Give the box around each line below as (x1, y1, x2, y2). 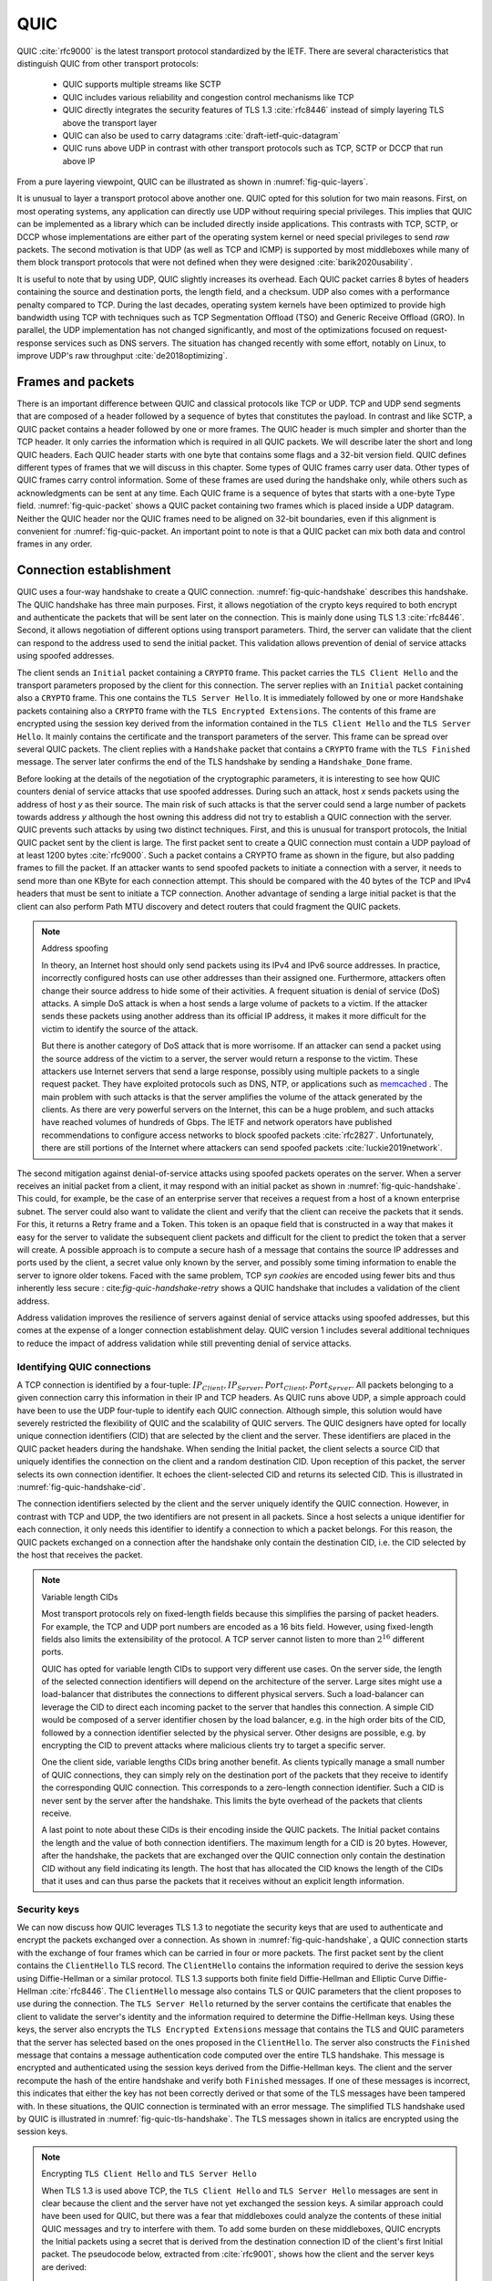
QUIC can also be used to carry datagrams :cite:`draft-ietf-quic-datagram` (62, 130, 341, 141)
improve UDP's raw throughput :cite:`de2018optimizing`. (16, 350, 228, 361)
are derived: (41, 2261, 87, 2272)
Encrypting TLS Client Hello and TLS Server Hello (41, 2168, 257, 2180)
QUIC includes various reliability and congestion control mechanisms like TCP (62, 91, 354, 102)
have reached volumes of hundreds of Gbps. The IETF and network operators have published (41, 1117, 392, 1128)
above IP (62, 155, 96, 166)
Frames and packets (16, 374, 135, 390)
